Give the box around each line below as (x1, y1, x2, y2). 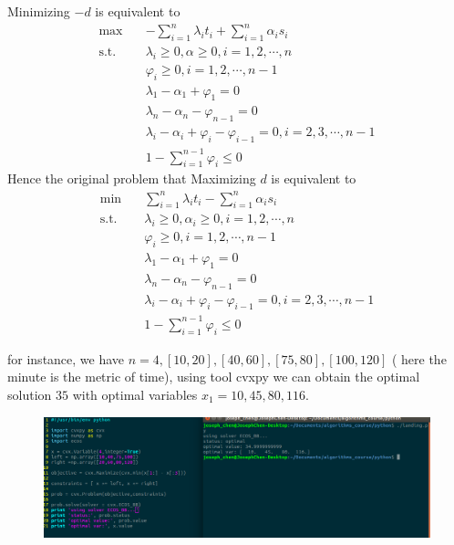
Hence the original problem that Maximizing (7, 169, 256, 188)
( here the (391, 349, 447, 368)
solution (7, 384, 52, 404)
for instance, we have (7, 349, 125, 368)
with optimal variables (72, 384, 198, 404)
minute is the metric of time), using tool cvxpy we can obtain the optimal (7, 367, 420, 386)
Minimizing (7, 2, 70, 20)
